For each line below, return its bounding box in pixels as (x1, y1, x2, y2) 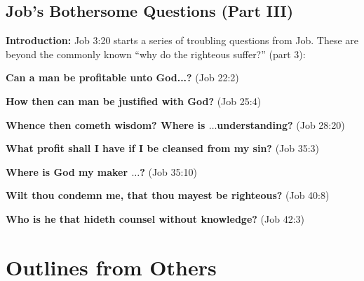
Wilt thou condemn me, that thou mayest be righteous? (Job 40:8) (6, 188, 330, 203)
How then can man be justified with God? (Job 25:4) (6, 93, 262, 108)
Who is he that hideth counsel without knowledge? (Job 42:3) (6, 211, 304, 226)
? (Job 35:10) (140, 164, 197, 179)
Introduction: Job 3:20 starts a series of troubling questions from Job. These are (6, 33, 359, 48)
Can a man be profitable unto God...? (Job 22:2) (6, 70, 239, 85)
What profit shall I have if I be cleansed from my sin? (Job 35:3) (6, 141, 320, 156)
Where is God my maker (6, 164, 128, 179)
